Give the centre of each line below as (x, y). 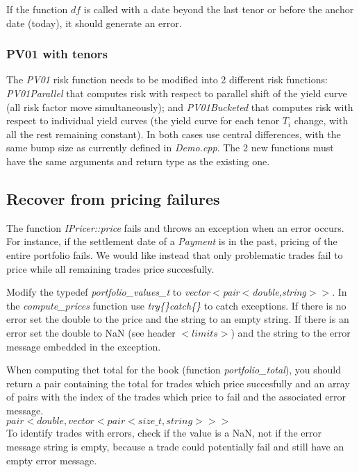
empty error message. (52, 460)
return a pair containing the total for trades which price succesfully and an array (178, 383)
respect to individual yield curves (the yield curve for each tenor (143, 120)
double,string (279, 292)
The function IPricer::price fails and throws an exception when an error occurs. (175, 227)
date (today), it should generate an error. (94, 23)
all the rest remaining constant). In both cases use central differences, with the (174, 134)
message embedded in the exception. (84, 346)
